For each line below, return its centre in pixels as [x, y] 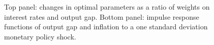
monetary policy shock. [40, 36]
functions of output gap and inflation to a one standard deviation [106, 27]
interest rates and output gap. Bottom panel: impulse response [102, 16]
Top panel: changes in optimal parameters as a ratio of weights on [107, 7]
